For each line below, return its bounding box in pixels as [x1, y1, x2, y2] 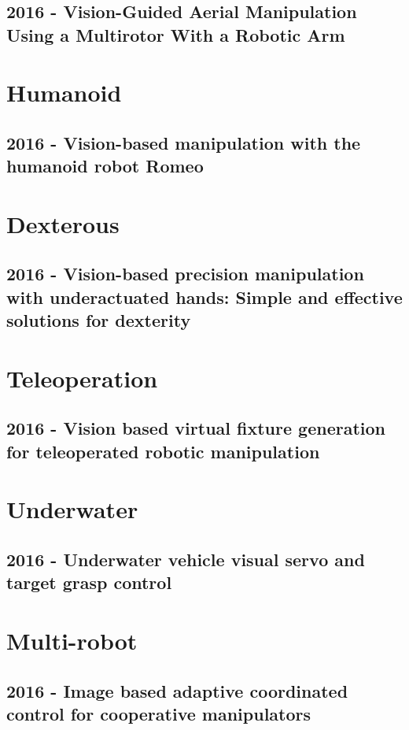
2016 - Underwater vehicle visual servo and [6, 547, 365, 571]
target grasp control [6, 570, 172, 595]
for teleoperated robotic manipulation [6, 439, 320, 463]
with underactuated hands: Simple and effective [6, 284, 403, 309]
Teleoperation [6, 361, 158, 394]
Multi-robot [6, 624, 138, 656]
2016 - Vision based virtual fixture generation [6, 416, 385, 440]
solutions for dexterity [6, 308, 191, 332]
